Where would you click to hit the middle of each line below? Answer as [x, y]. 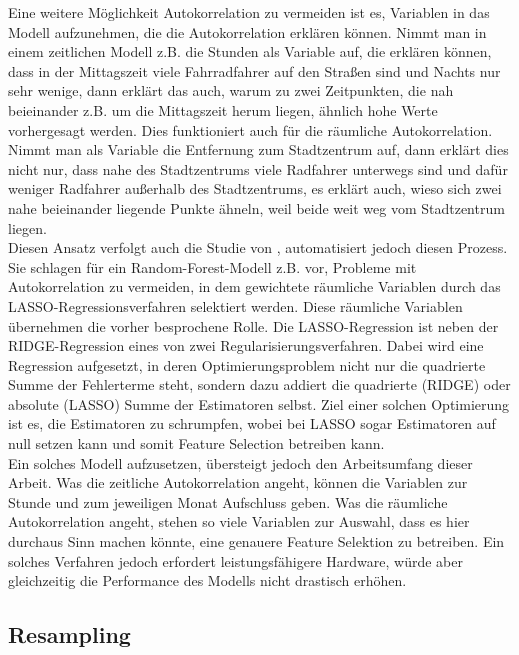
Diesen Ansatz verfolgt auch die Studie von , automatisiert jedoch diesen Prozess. [258, 247]
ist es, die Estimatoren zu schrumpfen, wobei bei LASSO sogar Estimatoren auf [252, 423]
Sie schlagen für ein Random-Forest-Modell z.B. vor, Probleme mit [212, 266]
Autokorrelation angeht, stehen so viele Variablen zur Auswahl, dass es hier [239, 521]
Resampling [69, 634]
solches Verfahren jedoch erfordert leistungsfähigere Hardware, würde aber [235, 560]
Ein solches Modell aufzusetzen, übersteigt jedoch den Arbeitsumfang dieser [240, 462]
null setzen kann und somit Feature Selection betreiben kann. [196, 443]
